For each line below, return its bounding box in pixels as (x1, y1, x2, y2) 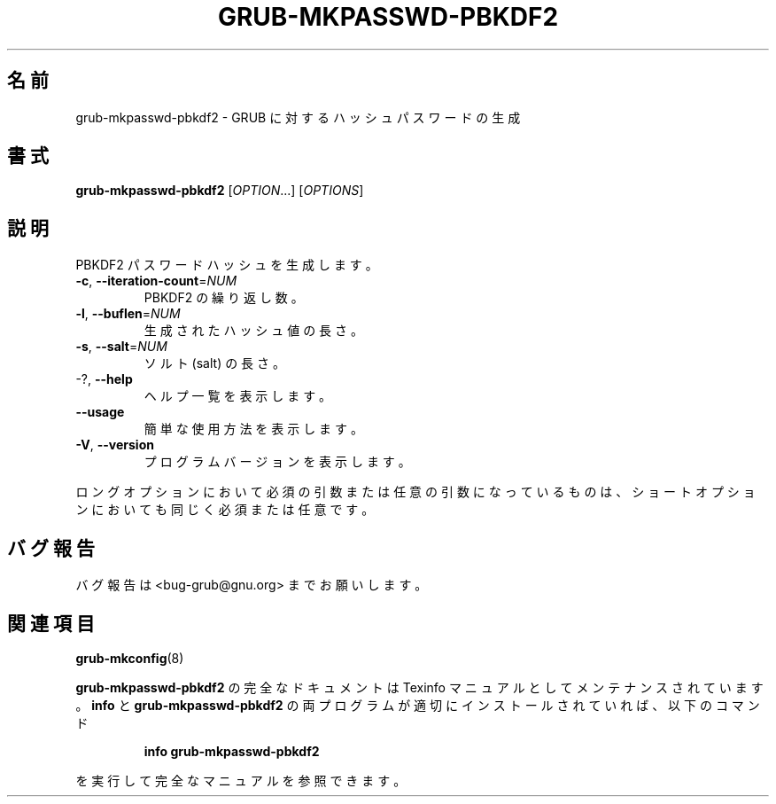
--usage (75, 404, 125, 420)
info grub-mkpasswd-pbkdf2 (144, 743, 320, 759)
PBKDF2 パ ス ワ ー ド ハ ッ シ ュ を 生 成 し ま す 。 (75, 257, 378, 273)
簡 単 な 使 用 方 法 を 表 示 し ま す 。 (144, 421, 363, 437)
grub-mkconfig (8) (75, 650, 184, 666)
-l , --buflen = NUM (75, 306, 181, 322)
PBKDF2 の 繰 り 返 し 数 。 (144, 290, 304, 306)
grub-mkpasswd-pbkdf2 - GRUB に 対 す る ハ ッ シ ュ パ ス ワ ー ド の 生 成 (75, 109, 521, 125)
